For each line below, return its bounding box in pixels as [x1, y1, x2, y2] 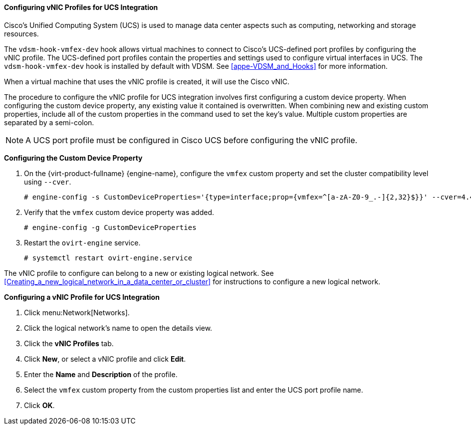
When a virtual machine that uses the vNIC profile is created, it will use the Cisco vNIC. [4, 77, 290, 86]
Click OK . [24, 401, 55, 410]
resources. [4, 29, 39, 38]
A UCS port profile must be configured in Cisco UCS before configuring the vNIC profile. [25, 135, 358, 145]
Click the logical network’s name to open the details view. [24, 323, 213, 332]
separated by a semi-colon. [4, 118, 94, 127]
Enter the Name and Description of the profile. [24, 370, 178, 379]
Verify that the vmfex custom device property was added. [24, 208, 215, 216]
